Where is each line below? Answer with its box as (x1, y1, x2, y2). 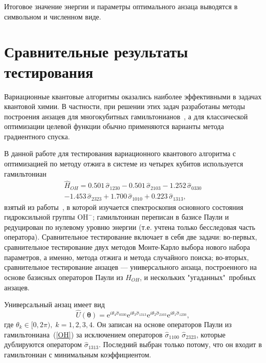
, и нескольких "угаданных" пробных (140, 272, 256, 283)
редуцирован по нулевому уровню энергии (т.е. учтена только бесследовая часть (4, 221, 255, 232)
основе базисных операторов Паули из (4, 272, 123, 283)
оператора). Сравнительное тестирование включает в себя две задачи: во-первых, (4, 231, 257, 242)
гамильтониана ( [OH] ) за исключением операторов (4, 329, 163, 339)
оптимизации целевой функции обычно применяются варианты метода (4, 121, 224, 132)
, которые (196, 329, 226, 339)
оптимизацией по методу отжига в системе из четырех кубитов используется (4, 158, 243, 169)
